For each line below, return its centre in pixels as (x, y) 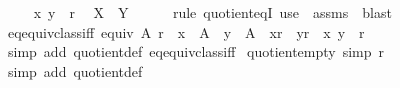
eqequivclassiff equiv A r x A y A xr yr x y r (186, 31)
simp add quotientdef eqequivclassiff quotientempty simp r (196, 51)
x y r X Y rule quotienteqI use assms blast (212, 12)
